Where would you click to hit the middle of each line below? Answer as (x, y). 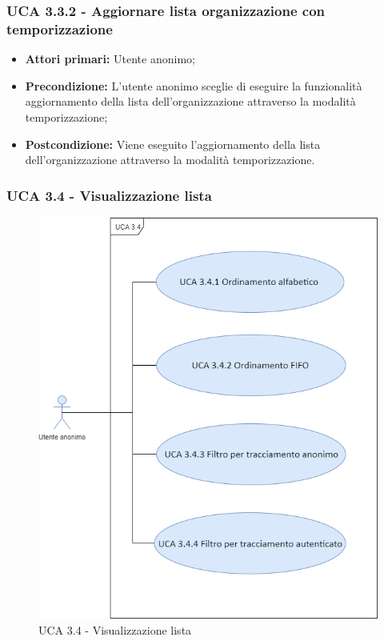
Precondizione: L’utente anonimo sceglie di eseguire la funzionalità (194, 85)
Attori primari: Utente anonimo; (110, 59)
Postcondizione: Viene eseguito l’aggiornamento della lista (173, 144)
